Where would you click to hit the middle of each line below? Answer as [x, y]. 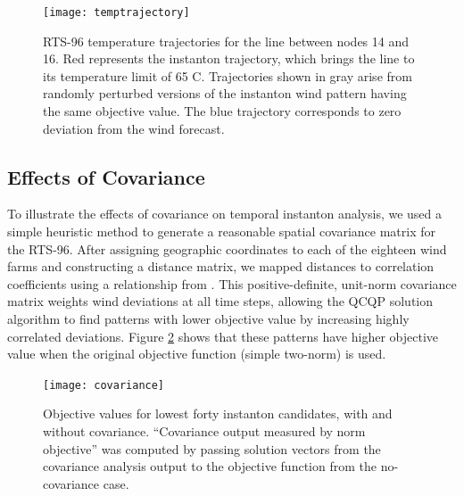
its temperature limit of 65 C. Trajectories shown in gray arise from [228, 75]
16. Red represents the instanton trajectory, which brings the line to [229, 58]
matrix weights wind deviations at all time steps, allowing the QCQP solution [220, 301]
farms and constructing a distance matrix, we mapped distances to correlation [221, 266]
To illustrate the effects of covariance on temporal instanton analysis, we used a [225, 214]
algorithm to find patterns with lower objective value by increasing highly [208, 318]
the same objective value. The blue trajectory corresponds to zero [222, 111]
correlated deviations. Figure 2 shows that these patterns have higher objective [223, 336]
